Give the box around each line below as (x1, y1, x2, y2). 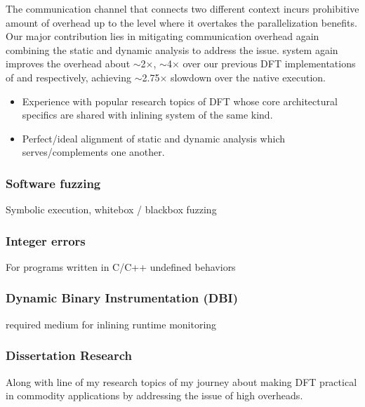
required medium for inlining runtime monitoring (6, 316, 217, 331)
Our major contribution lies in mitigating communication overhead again (6, 29, 319, 44)
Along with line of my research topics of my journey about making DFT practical (6, 374, 357, 389)
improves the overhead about (6, 56, 131, 71)
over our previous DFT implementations (182, 56, 356, 71)
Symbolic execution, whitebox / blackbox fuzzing (6, 202, 217, 217)
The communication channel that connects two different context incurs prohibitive (6, 1, 359, 15)
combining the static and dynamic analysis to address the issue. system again (6, 42, 338, 57)
